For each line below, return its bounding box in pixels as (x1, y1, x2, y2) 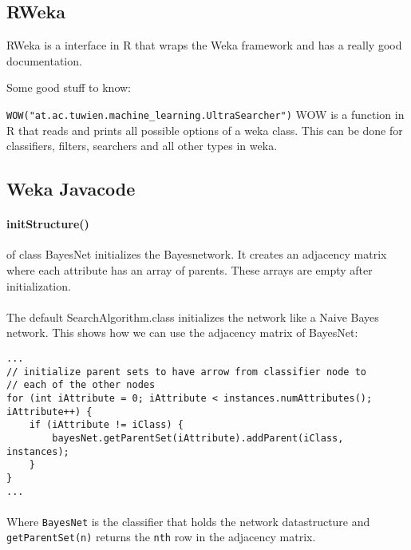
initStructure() (6, 216, 89, 232)
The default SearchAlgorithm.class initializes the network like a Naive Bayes (6, 308, 379, 325)
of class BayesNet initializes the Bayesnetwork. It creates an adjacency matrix (6, 246, 387, 263)
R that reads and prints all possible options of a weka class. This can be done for (6, 121, 403, 138)
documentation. (6, 52, 82, 69)
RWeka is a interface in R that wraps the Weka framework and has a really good (6, 37, 402, 53)
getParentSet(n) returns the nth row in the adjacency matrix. (6, 528, 316, 545)
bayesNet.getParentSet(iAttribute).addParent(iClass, (52, 432, 344, 444)
